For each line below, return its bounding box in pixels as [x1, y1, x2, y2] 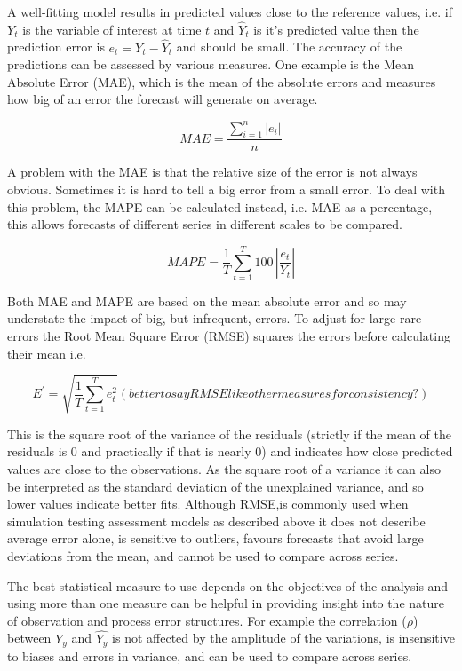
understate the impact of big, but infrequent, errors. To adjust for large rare [7, 309, 422, 328]
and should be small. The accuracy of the [176, 37, 402, 56]
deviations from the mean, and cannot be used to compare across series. [7, 546, 399, 564]
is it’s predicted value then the [253, 20, 419, 38]
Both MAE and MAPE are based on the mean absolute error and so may [7, 291, 407, 310]
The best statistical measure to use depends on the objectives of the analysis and [7, 576, 449, 595]
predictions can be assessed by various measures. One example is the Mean [7, 55, 415, 74]
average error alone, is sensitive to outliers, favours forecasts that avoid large [7, 529, 424, 548]
